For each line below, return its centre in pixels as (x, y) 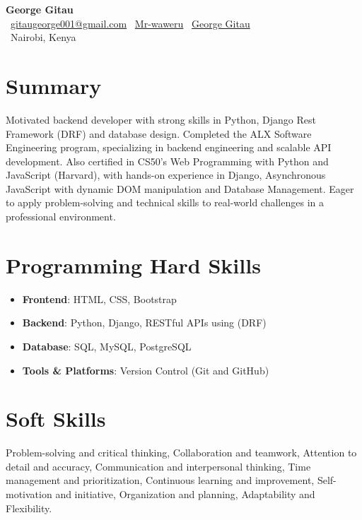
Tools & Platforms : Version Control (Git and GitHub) (146, 370)
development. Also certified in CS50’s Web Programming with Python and (167, 161)
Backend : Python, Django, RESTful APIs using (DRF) (144, 323)
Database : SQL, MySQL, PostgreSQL (107, 346)
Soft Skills (56, 419)
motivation (29, 494)
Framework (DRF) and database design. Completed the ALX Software (159, 133)
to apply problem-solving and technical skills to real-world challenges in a (165, 202)
